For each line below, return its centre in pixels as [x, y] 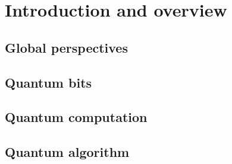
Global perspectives [66, 47]
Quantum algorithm [67, 152]
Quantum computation [76, 117]
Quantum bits [48, 82]
